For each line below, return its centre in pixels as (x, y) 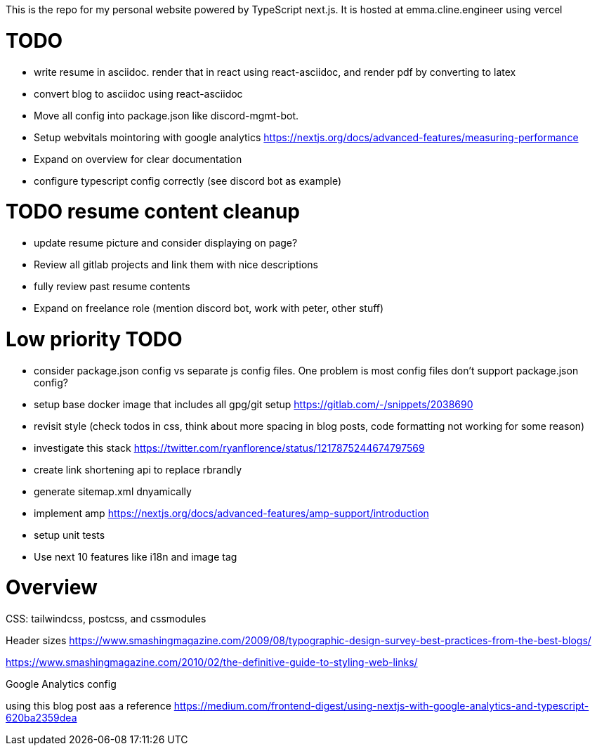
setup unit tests (70, 535)
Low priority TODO (94, 339)
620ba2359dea (41, 718)
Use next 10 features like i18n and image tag (136, 556)
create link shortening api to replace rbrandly (138, 469)
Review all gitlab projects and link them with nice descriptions (176, 265)
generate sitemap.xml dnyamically (113, 491)
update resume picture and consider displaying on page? (166, 243)
